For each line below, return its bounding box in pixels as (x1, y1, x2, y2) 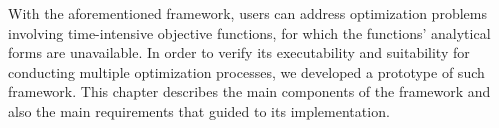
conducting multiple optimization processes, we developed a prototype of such (8, 61, 485, 82)
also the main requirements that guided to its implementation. (8, 100, 390, 121)
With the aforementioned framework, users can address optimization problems (8, 3, 487, 23)
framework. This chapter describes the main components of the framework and (8, 81, 491, 102)
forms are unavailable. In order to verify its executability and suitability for (8, 42, 470, 63)
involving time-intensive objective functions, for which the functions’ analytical (8, 22, 491, 43)
